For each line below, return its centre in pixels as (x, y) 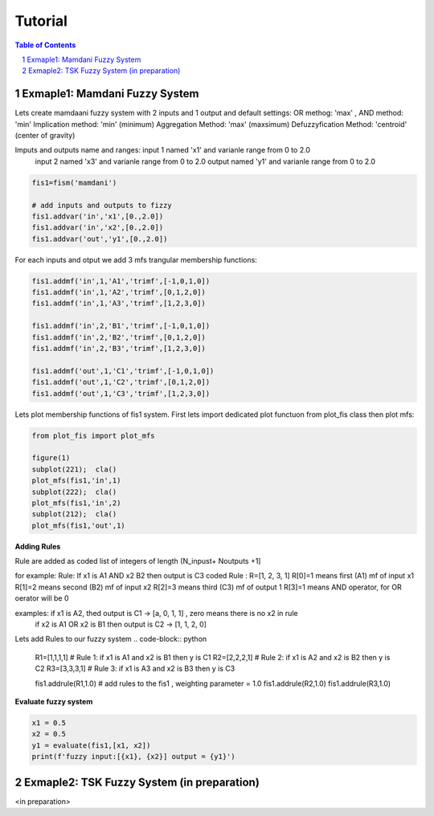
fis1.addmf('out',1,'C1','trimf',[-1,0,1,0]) (123, 371)
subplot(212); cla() (74, 514)
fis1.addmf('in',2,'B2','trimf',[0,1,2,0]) (119, 337)
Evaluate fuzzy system (54, 701)
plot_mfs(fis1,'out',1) (79, 525)
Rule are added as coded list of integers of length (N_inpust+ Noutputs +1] (138, 561)
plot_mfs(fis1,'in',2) (76, 503)
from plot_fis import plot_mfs (94, 435)
